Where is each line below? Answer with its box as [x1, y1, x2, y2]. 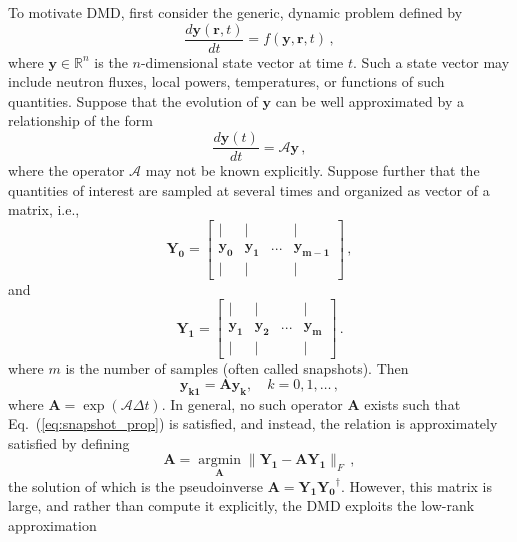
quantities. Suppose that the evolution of [8, 90, 258, 111]
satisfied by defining [8, 432, 130, 453]
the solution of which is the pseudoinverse [8, 475, 264, 496]
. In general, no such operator [161, 393, 343, 414]
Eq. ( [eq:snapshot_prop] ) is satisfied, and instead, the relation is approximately [8, 413, 498, 434]
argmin [198, 453, 241, 468]
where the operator [8, 160, 125, 181]
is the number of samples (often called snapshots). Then [65, 358, 409, 379]
